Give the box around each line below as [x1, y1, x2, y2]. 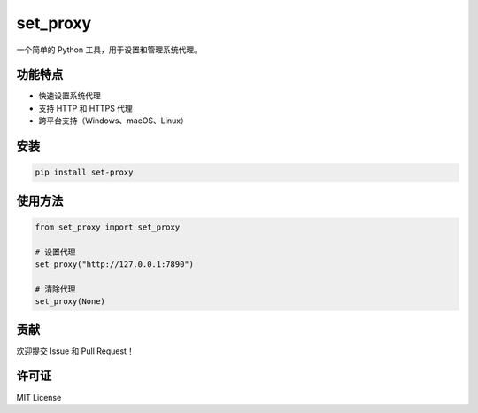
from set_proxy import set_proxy [35, 222, 181, 232]
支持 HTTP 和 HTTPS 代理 [38, 103, 133, 113]
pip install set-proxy [35, 168, 134, 177]
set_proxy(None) [35, 297, 106, 307]
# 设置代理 [35, 246, 76, 257]
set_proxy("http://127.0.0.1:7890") [35, 260, 195, 269]
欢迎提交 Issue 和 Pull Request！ [16, 346, 135, 356]
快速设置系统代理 [38, 90, 101, 101]
